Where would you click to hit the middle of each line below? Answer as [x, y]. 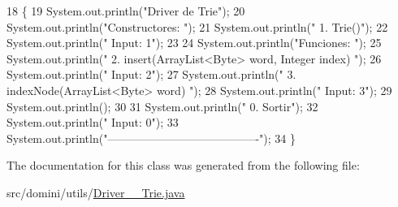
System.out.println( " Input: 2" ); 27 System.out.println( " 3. [151, 74]
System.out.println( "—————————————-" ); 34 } [151, 138]
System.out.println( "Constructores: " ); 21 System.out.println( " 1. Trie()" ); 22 [197, 26]
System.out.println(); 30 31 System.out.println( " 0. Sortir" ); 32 [162, 106]
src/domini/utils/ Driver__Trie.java [96, 192]
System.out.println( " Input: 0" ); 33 [93, 122]
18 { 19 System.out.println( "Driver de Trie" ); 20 [126, 11]
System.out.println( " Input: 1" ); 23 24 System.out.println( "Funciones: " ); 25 [194, 43]
